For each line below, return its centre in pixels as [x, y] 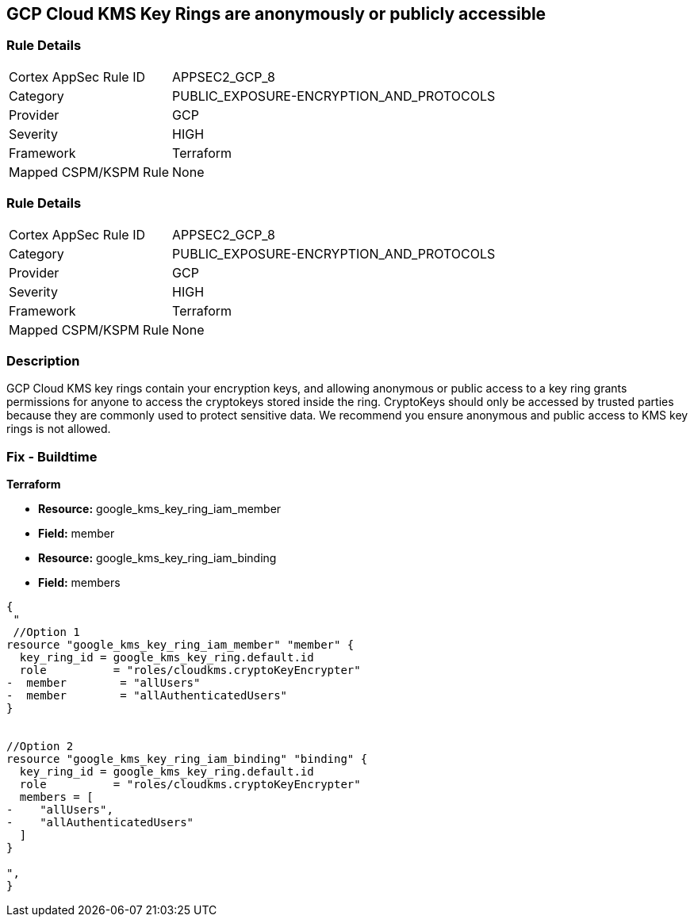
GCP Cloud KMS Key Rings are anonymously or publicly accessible [276, 14]
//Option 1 [46, 632]
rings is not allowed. [59, 429]
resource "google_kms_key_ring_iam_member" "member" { [180, 645]
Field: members [79, 583]
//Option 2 [40, 747]
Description [43, 360]
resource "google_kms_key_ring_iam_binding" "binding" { [187, 759]
